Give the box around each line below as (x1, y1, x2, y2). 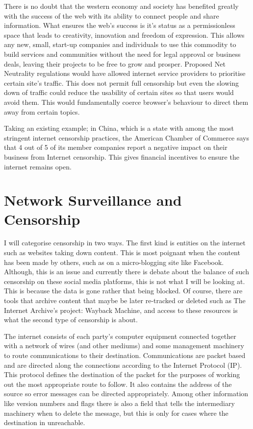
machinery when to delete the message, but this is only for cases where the (4, 407, 228, 418)
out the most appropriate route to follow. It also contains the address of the (4, 379, 232, 389)
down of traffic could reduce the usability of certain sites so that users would (4, 87, 234, 97)
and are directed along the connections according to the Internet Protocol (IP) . (4, 359, 242, 370)
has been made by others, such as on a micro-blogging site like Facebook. (4, 257, 224, 267)
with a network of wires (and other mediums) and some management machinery (4, 340, 244, 351)
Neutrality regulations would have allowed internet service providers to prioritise (4, 68, 246, 78)
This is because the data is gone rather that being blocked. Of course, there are (4, 286, 243, 296)
